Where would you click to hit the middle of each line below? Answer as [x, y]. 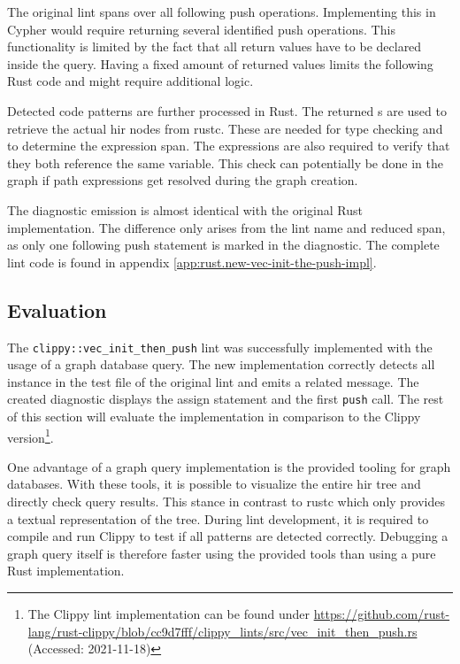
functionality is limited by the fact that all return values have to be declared [215, 46]
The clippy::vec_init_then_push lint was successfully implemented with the [220, 347]
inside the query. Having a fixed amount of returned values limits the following [220, 63]
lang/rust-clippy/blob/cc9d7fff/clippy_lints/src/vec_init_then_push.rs [222, 631]
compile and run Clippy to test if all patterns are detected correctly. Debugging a [228, 536]
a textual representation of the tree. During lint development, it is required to [218, 518]
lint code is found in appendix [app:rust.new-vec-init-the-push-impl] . [192, 262]
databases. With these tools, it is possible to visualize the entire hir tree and [214, 484]
